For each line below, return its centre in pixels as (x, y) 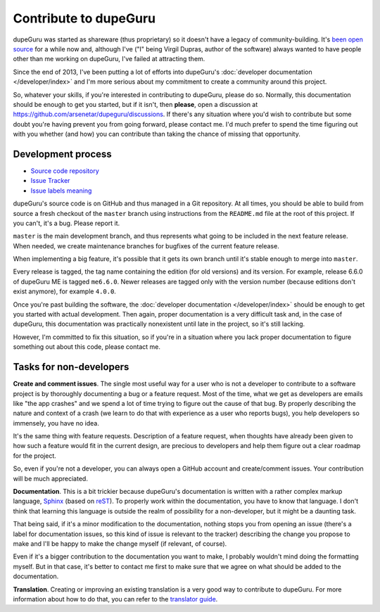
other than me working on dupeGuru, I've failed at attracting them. (109, 59)
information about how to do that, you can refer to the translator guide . (115, 599)
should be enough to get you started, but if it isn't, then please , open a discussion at (135, 104)
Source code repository (65, 171)
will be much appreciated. (50, 478)
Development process (62, 154)
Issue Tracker (50, 181)
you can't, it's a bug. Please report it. (66, 223)
